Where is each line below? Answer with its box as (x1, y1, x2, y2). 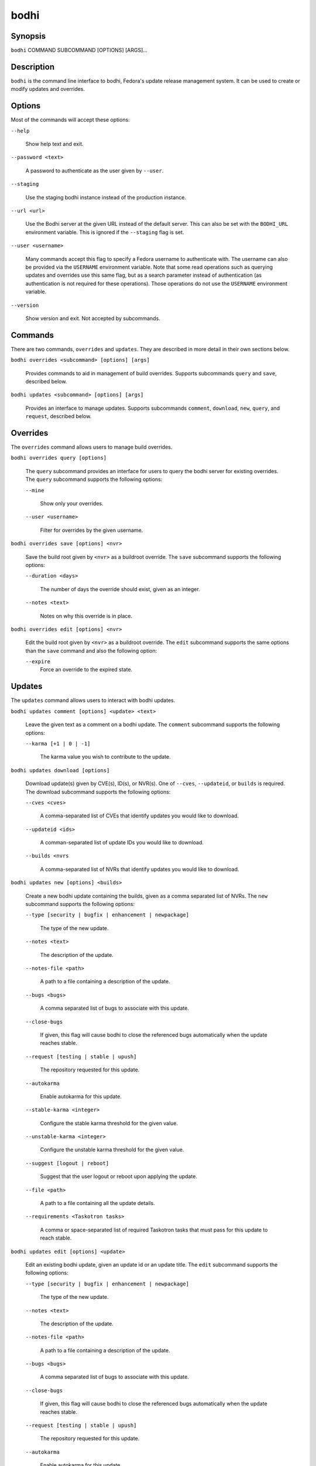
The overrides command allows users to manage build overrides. (11, 443, 173, 451)
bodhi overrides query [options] (11, 454, 107, 461)
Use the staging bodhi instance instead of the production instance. (25, 194, 187, 201)
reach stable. (40, 1234, 72, 1241)
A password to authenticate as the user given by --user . (25, 167, 164, 174)
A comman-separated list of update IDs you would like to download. (40, 839, 204, 846)
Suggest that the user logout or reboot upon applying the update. (40, 1173, 197, 1180)
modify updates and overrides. (11, 86, 85, 93)
